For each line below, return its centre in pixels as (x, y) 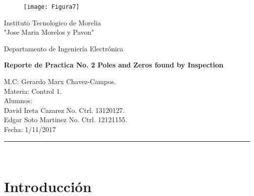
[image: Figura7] (52, 7)
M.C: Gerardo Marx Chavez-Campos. (60, 81)
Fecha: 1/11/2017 (30, 129)
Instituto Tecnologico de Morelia (53, 22)
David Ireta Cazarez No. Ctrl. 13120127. (64, 110)
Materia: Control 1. (33, 91)
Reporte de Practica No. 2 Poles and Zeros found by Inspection (114, 65)
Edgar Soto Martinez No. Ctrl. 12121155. (66, 120)
